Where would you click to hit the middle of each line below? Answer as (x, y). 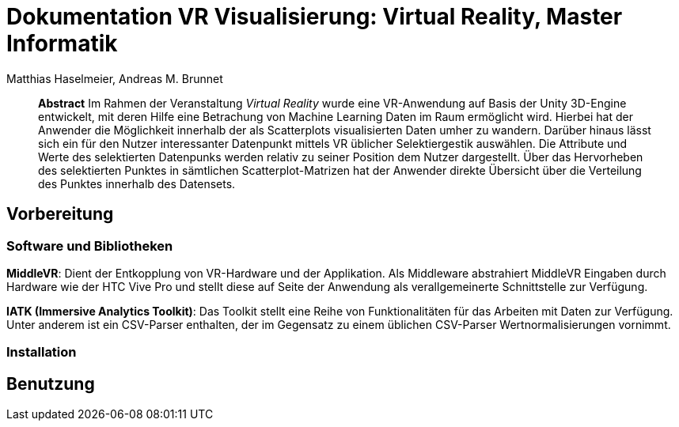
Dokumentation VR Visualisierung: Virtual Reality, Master (315, 17)
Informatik (62, 43)
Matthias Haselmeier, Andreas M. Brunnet (115, 78)
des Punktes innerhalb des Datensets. (137, 183)
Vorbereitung (60, 214)
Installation (42, 352)
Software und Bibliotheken (90, 246)
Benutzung (51, 384)
